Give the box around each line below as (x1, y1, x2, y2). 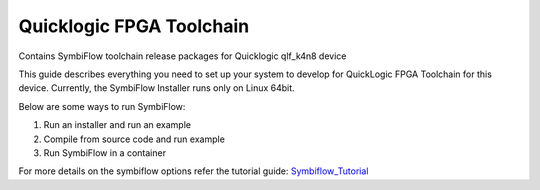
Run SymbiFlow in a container (43, 146, 167, 159)
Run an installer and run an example (43, 119, 192, 131)
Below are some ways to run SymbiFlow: (18, 100, 186, 112)
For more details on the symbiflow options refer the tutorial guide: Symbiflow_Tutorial (18, 165, 369, 177)
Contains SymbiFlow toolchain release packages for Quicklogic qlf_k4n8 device (18, 50, 347, 62)
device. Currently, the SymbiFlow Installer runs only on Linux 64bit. (18, 82, 295, 94)
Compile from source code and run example (43, 133, 225, 145)
